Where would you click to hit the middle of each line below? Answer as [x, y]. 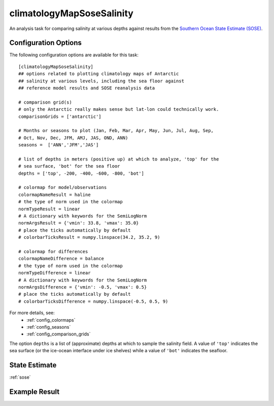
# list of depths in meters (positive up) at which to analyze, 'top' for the [119, 159]
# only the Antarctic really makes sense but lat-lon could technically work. [119, 110]
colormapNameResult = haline [55, 195]
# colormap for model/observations [63, 188]
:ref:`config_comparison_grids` [59, 334]
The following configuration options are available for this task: [74, 55]
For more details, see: [32, 313]
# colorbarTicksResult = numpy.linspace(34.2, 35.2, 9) [89, 237]
